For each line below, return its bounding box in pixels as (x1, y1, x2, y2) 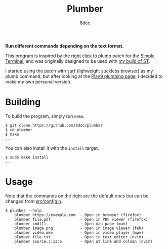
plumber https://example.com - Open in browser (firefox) (14, 212, 142, 218)
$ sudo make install (5, 155, 49, 160)
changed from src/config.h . (5, 198, 63, 204)
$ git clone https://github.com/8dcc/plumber (5, 122, 103, 128)
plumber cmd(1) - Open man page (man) (14, 221, 128, 226)
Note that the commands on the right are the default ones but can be (5, 193, 149, 199)
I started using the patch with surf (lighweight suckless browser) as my (5, 68, 153, 74)
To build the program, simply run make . (5, 113, 85, 119)
